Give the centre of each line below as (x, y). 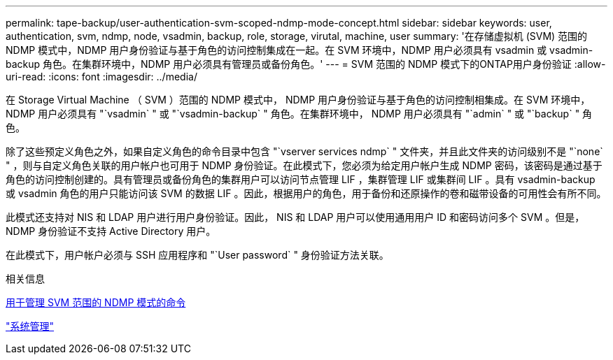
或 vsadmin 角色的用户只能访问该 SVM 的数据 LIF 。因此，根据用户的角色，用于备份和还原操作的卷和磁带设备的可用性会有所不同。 (306, 193)
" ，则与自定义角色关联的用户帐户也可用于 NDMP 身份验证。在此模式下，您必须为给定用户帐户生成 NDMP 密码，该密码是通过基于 (304, 165)
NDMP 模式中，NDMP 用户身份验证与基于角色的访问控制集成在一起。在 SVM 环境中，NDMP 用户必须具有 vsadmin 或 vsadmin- (300, 50)
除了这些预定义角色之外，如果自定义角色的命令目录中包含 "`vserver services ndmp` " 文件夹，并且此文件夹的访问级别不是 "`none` (304, 151)
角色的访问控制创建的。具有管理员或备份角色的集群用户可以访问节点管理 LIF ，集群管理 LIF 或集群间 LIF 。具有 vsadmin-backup (301, 179)
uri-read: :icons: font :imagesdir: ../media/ (101, 77)
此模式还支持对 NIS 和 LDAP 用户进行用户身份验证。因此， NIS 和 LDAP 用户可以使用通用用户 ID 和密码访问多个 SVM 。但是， (295, 217)
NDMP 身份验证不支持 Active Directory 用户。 (111, 231)
